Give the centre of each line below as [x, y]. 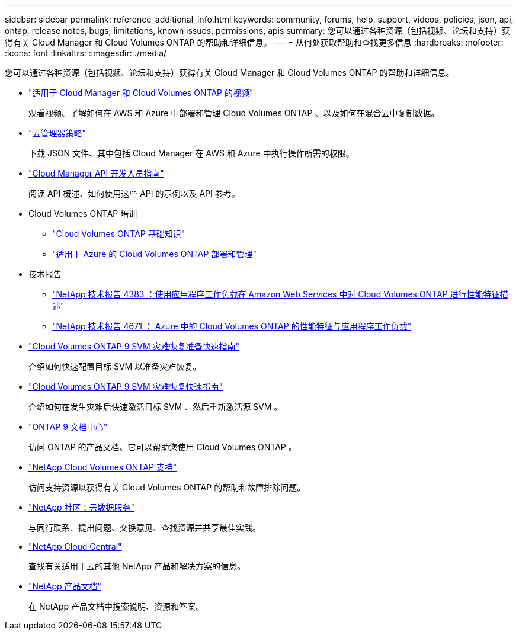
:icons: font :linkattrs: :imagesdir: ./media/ [86, 53]
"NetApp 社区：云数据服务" [82, 507]
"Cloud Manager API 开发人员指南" [96, 173]
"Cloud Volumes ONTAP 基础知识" [119, 234]
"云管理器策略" [57, 133]
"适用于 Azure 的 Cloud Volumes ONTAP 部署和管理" [154, 254]
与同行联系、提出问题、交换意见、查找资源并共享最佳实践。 [145, 527]
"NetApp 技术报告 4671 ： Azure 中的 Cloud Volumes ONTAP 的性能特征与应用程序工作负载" [232, 326]
